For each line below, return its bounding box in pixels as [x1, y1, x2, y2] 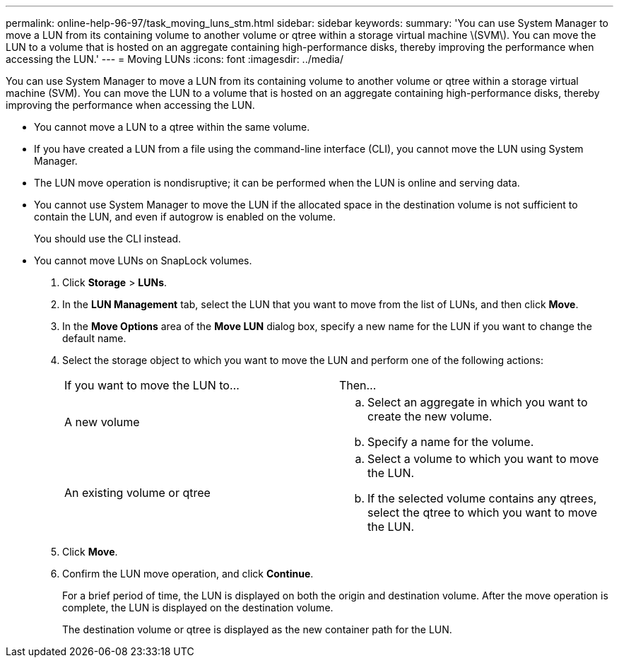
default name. [62, 332, 126, 344]
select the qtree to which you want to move [367, 505, 597, 520]
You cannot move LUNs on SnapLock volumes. [34, 254, 252, 266]
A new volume [64, 415, 140, 429]
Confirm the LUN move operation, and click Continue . [62, 568, 314, 580]
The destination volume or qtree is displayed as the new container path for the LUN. [62, 623, 452, 635]
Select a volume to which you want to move [367, 452, 599, 466]
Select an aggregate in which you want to [367, 395, 588, 409]
